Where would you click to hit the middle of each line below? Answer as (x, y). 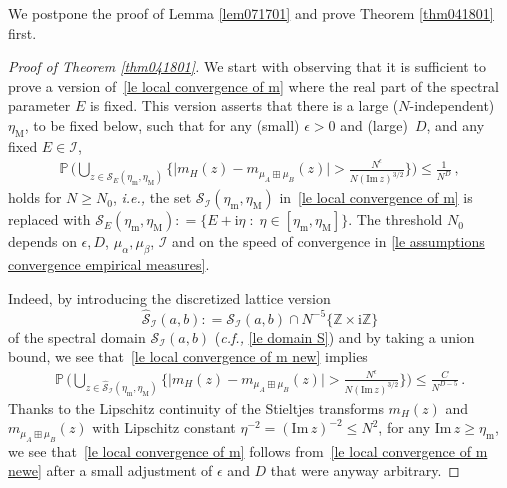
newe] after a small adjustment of (110, 470)
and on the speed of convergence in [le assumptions (328, 241)
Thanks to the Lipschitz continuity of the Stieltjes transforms (196, 407)
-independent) (452, 105)
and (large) (374, 124)
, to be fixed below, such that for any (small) (162, 124)
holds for (35, 197)
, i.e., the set (152, 197)
